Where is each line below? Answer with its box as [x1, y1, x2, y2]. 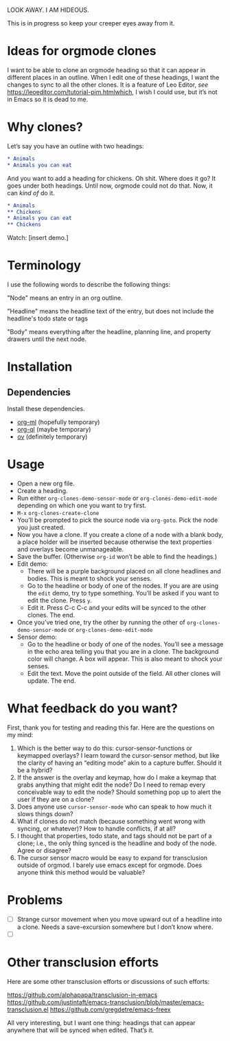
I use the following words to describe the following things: [7, 281, 171, 289]
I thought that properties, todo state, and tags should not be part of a [16, 831, 212, 840]
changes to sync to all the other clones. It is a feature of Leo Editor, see [7, 80, 209, 89]
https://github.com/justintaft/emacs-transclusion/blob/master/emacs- [7, 998, 205, 1006]
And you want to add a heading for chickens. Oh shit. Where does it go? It [7, 174, 216, 182]
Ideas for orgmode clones [7, 43, 157, 59]
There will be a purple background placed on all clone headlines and [27, 567, 221, 575]
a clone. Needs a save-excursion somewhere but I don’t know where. [16, 923, 214, 931]
